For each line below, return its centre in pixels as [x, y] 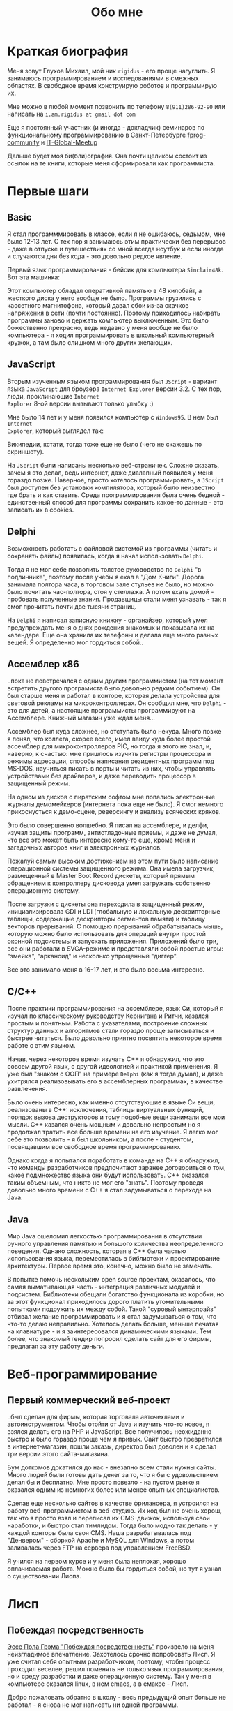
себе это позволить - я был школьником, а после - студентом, [100, 1139]
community [23, 142]
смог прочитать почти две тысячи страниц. [72, 606]
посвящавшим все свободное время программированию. [94, 1147]
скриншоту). [26, 452]
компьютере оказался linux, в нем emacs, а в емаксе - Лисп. [98, 1684]
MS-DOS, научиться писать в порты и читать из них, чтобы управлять [111, 769]
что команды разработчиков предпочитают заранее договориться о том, [116, 1168]
